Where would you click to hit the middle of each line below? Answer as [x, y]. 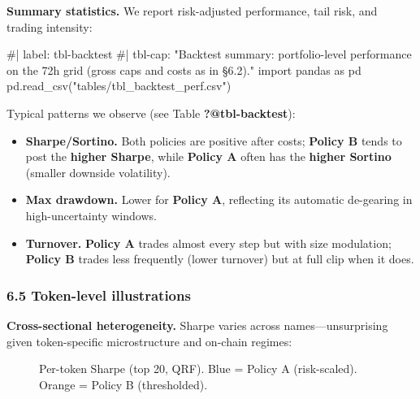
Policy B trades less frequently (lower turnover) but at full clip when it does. [220, 259]
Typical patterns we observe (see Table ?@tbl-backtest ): [151, 113]
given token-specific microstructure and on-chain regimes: [149, 341]
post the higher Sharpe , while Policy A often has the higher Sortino [208, 156]
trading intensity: [50, 26]
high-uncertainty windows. [91, 215]
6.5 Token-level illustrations [99, 295]
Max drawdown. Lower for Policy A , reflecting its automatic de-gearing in [219, 199]
